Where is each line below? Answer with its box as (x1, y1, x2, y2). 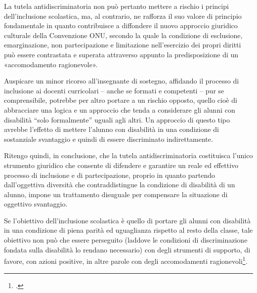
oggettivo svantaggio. (4, 199, 68, 209)
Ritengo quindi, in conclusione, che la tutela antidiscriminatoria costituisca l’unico (4, 150, 253, 161)
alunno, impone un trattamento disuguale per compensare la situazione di (4, 189, 228, 199)
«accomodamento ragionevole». (4, 59, 98, 69)
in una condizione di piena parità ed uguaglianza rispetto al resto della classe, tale (4, 225, 253, 235)
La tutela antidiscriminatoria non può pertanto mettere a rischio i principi (4, 1, 229, 11)
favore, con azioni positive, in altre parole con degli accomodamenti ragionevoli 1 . (4, 254, 248, 266)
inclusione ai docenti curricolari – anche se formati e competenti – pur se (4, 85, 224, 95)
